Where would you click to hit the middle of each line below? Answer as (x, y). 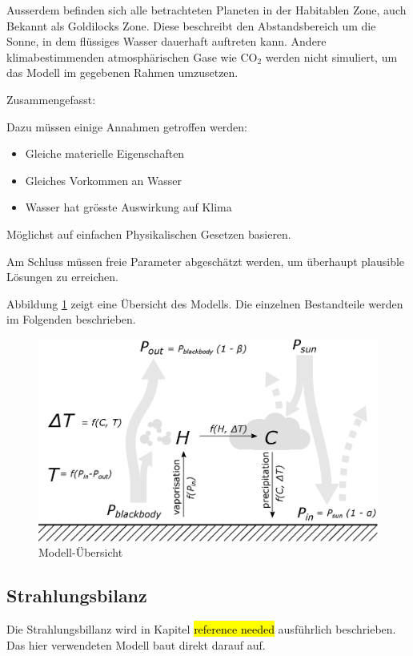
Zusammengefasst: (51, 99)
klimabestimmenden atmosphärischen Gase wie (122, 56)
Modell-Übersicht (81, 552)
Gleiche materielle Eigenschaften (105, 153)
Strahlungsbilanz (77, 596)
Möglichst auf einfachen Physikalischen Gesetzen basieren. (149, 233)
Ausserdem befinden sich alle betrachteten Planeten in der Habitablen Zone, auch (206, 10)
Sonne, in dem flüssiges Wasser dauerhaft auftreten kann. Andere (166, 41)
